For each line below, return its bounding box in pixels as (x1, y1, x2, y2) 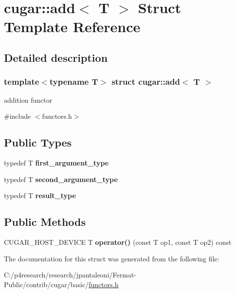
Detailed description (4, 50, 108, 65)
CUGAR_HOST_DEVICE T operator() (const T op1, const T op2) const (4, 237, 232, 247)
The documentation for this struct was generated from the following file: (4, 253, 219, 263)
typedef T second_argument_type (4, 174, 118, 184)
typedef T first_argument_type (4, 157, 109, 167)
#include (4, 111, 31, 121)
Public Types (4, 135, 72, 150)
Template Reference (4, 17, 141, 37)
